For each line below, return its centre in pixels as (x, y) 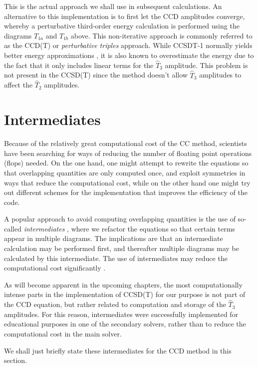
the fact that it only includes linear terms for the (79, 65)
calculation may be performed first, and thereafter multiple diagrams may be (122, 248)
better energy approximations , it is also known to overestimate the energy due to (129, 55)
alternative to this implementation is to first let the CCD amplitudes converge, (125, 16)
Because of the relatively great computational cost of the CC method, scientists (126, 143)
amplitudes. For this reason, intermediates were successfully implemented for (121, 314)
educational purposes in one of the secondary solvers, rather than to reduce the (125, 324)
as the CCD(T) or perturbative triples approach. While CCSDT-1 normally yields (128, 45)
